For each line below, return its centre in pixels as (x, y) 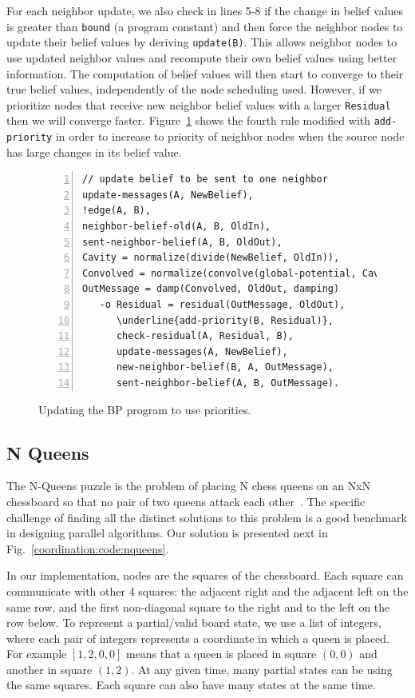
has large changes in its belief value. (94, 152)
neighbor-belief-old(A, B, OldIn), (177, 227)
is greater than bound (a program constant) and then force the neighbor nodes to (205, 26)
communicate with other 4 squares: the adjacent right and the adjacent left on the (207, 590)
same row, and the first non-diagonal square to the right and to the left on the (198, 606)
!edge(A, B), (117, 211)
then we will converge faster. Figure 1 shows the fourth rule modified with (189, 120)
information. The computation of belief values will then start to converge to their (205, 73)
